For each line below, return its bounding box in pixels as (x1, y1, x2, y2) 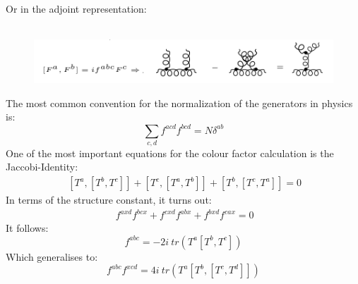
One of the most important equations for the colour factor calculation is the (6, 145, 334, 160)
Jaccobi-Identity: (6, 159, 78, 174)
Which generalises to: (6, 249, 98, 264)
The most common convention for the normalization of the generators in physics (6, 95, 353, 110)
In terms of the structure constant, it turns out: (6, 192, 212, 207)
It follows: (6, 221, 49, 235)
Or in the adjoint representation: (6, 1, 147, 16)
